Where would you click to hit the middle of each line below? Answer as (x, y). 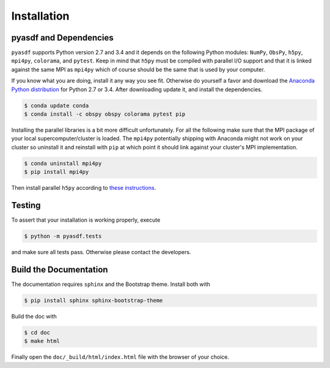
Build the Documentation (60, 269)
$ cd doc (37, 332)
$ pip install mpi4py (57, 172)
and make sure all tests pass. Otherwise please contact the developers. (101, 252)
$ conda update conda (57, 105)
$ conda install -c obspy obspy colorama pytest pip (105, 114)
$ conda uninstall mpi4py (63, 163)
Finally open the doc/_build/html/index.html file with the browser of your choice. (120, 357)
